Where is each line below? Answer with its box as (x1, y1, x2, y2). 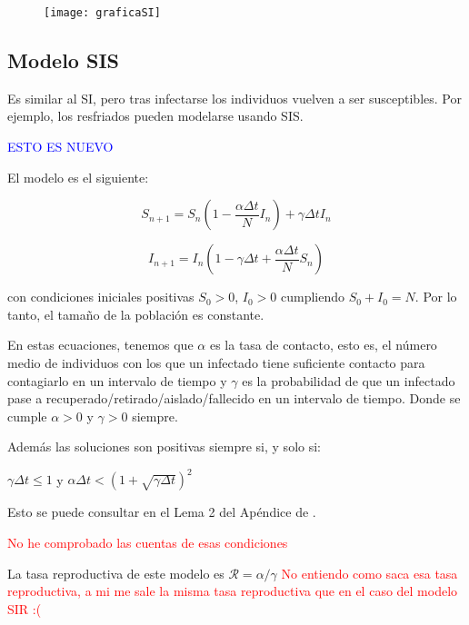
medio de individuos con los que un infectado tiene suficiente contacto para (7, 353, 425, 372)
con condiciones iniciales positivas (7, 287, 195, 306)
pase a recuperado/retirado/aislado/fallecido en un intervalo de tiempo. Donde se (7, 389, 461, 408)
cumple (7, 406, 47, 425)
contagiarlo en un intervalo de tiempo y (7, 371, 227, 390)
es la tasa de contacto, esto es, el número (209, 335, 437, 354)
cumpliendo (280, 287, 344, 306)
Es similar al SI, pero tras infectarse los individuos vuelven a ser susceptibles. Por (7, 88, 462, 107)
